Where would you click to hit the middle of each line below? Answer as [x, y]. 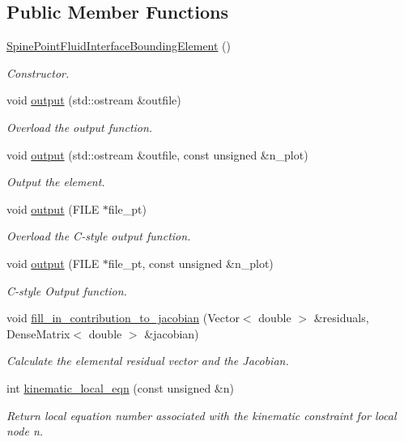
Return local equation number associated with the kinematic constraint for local [202, 415]
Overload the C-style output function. [99, 236]
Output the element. [56, 182]
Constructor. [38, 72]
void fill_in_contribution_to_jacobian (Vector [123, 318]
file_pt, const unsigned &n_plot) [191, 263]
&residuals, [341, 318]
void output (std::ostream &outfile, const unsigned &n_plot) [157, 154]
